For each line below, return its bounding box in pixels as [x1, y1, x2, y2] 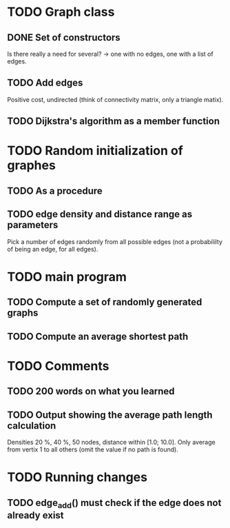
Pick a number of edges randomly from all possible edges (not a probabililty [7, 237, 222, 245]
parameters [7, 219, 59, 231]
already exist [7, 509, 64, 521]
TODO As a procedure [7, 185, 103, 196]
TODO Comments [7, 358, 109, 374]
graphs [7, 307, 39, 319]
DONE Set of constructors [7, 32, 121, 43]
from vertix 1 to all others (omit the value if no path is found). [7, 445, 179, 454]
